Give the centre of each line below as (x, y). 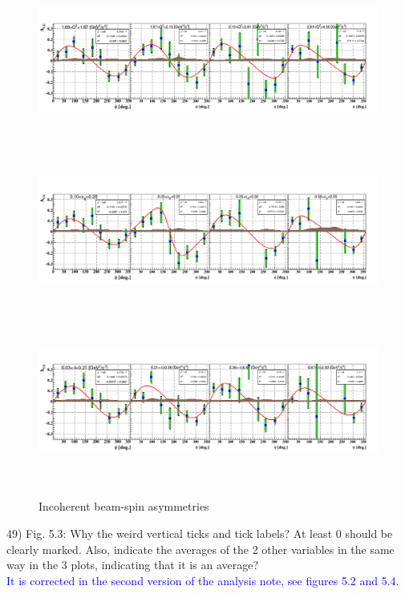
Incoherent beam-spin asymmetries (124, 506)
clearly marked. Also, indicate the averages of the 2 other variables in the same (200, 549)
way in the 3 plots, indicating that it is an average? (133, 565)
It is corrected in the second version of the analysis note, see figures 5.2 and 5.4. (203, 580)
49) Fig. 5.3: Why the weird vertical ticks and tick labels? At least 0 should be (200, 533)
